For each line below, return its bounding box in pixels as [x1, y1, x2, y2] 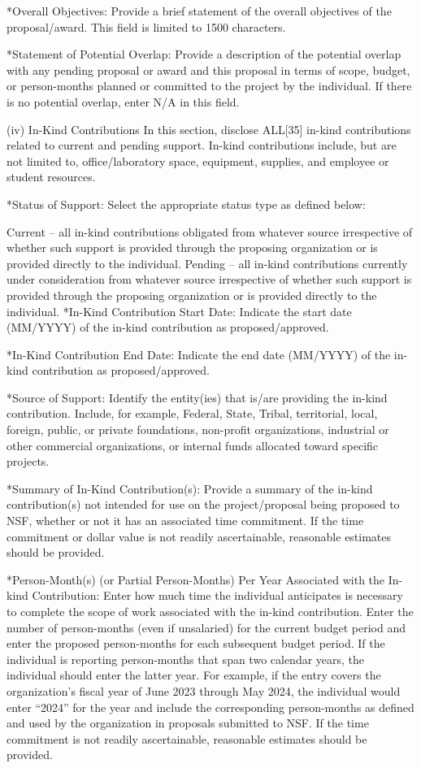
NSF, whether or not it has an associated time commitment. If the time [7, 512, 364, 529]
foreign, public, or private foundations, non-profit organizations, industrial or [7, 421, 389, 438]
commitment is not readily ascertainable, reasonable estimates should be [7, 730, 367, 747]
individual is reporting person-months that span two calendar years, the [7, 650, 365, 667]
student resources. [7, 168, 96, 185]
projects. [7, 453, 50, 470]
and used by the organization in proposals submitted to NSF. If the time [7, 714, 369, 731]
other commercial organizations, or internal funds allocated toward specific [7, 436, 379, 453]
